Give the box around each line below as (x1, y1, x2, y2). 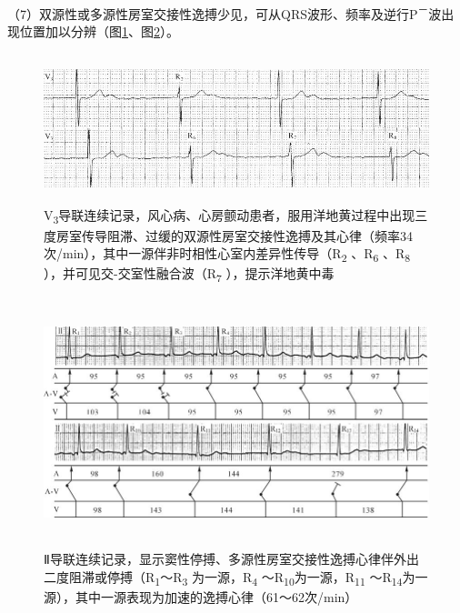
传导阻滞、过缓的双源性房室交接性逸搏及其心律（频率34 (81, 226, 413, 245)
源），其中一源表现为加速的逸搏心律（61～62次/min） (44, 587, 358, 606)
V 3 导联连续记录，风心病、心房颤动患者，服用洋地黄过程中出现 (44, 206, 415, 227)
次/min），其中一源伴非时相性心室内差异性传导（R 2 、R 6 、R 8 (44, 244, 411, 265)
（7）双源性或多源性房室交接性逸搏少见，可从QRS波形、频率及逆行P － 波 (7, 2, 442, 23)
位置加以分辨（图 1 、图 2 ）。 (19, 22, 179, 41)
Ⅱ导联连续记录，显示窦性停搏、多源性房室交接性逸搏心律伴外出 (44, 548, 419, 568)
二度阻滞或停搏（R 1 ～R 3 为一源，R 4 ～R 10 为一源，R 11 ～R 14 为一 (44, 567, 428, 588)
